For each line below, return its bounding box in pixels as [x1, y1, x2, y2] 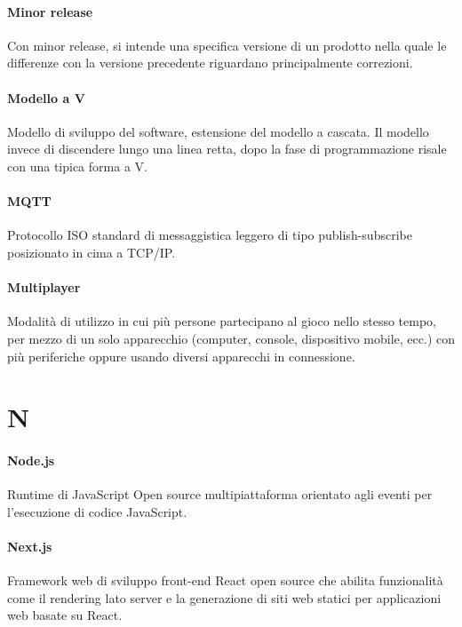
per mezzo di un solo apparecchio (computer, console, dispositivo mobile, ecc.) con [7, 329, 455, 347]
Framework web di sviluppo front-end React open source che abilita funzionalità [7, 571, 443, 590]
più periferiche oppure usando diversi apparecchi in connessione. [7, 346, 355, 365]
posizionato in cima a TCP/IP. [7, 242, 176, 261]
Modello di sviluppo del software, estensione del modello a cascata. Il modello [7, 122, 429, 140]
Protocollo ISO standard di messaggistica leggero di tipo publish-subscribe [7, 226, 412, 244]
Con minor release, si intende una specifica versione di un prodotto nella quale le [7, 36, 447, 54]
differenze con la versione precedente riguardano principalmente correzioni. [7, 53, 413, 72]
